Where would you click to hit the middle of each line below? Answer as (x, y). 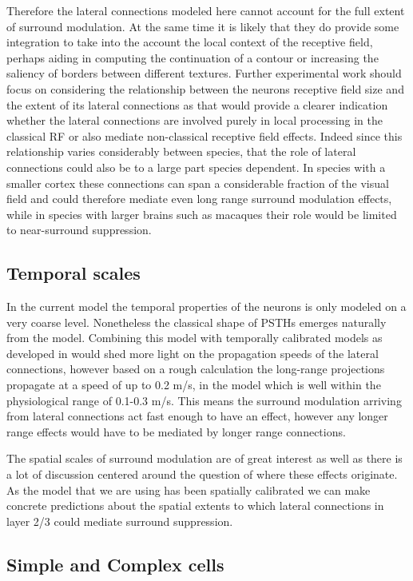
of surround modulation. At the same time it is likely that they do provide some (203, 26)
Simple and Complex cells (115, 564)
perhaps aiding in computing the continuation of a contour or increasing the (193, 57)
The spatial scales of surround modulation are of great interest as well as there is (205, 458)
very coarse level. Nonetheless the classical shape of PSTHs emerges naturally (197, 322)
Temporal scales (73, 273)
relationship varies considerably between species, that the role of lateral (181, 151)
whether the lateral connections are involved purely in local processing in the (195, 120)
